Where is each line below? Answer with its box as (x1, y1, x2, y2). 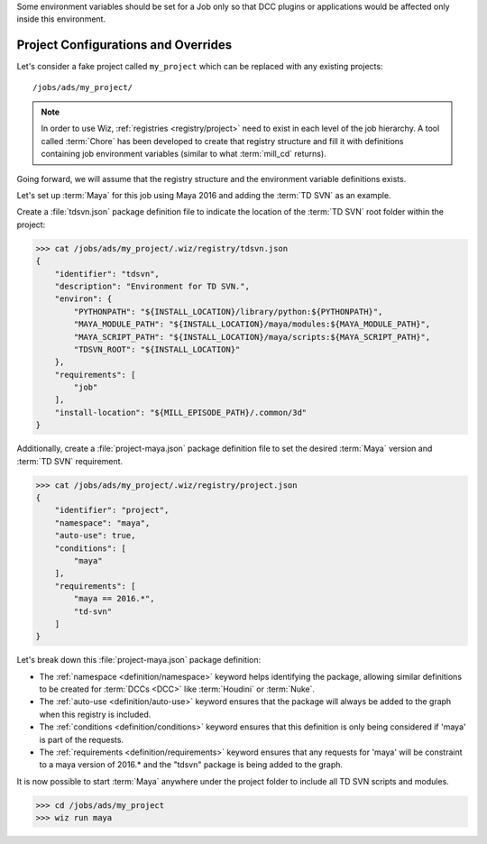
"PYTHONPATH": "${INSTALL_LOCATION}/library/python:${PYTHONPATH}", (73, 307, 383, 316)
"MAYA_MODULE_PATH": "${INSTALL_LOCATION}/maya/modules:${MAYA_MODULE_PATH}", (73, 319, 431, 329)
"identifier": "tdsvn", (54, 269, 160, 279)
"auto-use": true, (54, 530, 136, 541)
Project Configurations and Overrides (16, 37, 233, 53)
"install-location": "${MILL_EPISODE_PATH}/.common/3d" (54, 407, 308, 417)
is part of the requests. (39, 734, 124, 745)
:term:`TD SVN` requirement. (16, 455, 124, 466)
